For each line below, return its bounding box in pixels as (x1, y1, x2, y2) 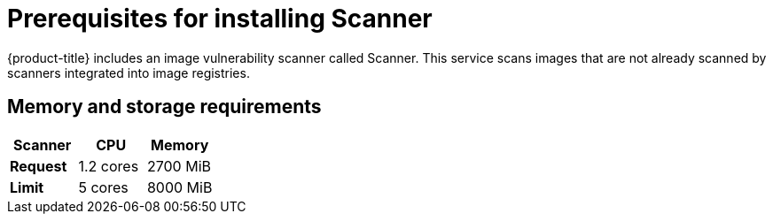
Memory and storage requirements (7, 95, 322, 118)
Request (10, 156, 67, 175)
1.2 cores (78, 156, 139, 175)
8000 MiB (146, 178, 213, 196)
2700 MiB (146, 156, 211, 175)
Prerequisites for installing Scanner (7, 4, 433, 34)
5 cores (78, 178, 129, 196)
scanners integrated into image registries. (7, 65, 250, 80)
